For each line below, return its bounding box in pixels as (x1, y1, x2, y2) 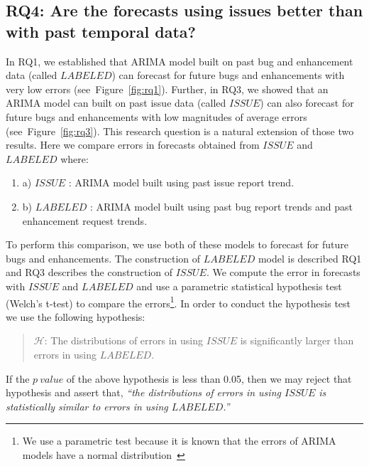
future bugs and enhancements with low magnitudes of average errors (6, 109, 307, 124)
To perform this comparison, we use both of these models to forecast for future (6, 237, 348, 252)
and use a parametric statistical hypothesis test (136, 278, 342, 293)
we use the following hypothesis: (6, 309, 145, 324)
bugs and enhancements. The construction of (6, 250, 201, 265)
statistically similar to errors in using (6, 398, 168, 413)
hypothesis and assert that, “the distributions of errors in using (6, 385, 281, 400)
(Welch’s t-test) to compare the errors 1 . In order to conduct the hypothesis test (6, 293, 351, 310)
